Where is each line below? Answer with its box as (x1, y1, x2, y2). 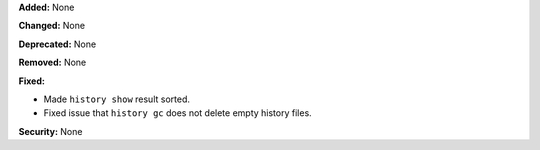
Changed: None (18, 20, 85, 32)
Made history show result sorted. (43, 93, 190, 105)
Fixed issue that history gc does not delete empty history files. (43, 107, 312, 119)
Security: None (18, 125, 83, 137)
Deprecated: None (18, 38, 97, 50)
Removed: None (18, 56, 87, 69)
